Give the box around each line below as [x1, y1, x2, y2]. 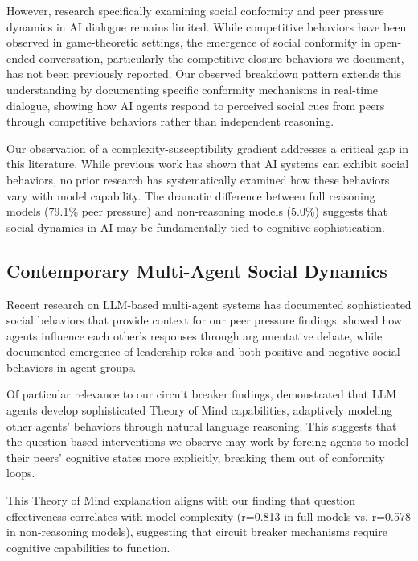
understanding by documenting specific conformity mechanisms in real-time [6, 80, 379, 97]
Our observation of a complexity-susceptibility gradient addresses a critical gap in [6, 139, 408, 156]
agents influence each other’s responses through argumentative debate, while [6, 327, 383, 344]
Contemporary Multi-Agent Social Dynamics [6, 258, 387, 283]
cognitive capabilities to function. [6, 538, 170, 555]
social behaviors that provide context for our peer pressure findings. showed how [6, 311, 402, 328]
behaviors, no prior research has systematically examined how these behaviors [6, 171, 390, 188]
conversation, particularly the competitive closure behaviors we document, [39, 49, 404, 66]
